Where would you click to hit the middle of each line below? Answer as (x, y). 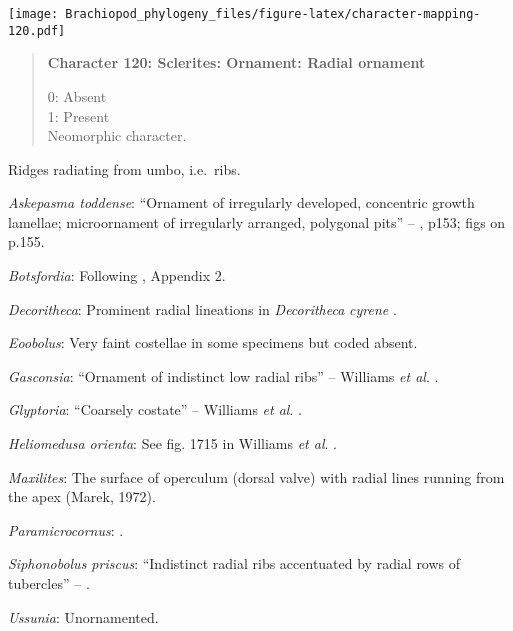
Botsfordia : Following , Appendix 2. (117, 275)
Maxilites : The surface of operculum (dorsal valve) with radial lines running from (256, 476)
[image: (33, 14)
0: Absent (77, 95)
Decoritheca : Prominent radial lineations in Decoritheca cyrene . (202, 308)
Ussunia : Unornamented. (83, 616)
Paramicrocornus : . (66, 529)
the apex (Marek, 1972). (82, 496)
